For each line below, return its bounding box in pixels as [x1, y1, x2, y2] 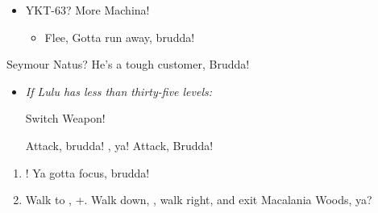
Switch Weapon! [25, 110, 106, 127]
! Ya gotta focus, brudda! [25, 164, 150, 181]
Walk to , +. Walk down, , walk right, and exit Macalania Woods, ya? [25, 191, 372, 208]
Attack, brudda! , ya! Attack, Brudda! [25, 136, 214, 153]
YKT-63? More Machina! [25, 2, 150, 18]
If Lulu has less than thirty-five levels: [25, 82, 213, 99]
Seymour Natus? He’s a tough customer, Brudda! [6, 56, 250, 73]
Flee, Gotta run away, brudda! [44, 28, 195, 45]
